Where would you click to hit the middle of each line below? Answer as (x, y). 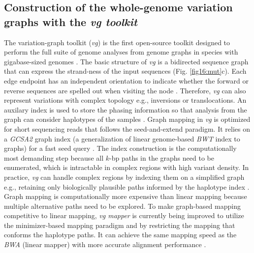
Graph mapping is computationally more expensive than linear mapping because (126, 196)
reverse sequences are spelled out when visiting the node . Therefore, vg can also (125, 90)
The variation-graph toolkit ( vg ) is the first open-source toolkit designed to (117, 42)
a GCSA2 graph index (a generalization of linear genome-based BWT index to (122, 138)
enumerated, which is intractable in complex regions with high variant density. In (127, 167)
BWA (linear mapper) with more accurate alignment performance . (105, 244)
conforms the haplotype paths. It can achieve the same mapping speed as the (120, 235)
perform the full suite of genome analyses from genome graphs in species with (121, 52)
